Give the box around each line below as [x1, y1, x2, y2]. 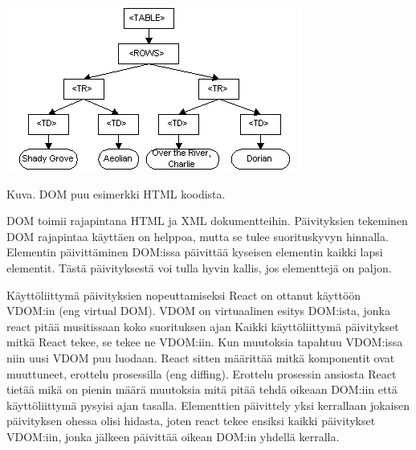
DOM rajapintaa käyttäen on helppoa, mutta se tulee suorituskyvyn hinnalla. [6, 227, 389, 244]
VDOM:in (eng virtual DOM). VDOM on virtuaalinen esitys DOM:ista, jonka [6, 302, 390, 319]
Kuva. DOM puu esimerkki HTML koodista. [6, 185, 226, 202]
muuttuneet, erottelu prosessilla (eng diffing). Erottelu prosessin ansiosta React [6, 365, 397, 382]
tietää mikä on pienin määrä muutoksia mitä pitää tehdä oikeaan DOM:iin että [6, 381, 398, 398]
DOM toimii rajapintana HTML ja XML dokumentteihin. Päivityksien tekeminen [6, 212, 408, 229]
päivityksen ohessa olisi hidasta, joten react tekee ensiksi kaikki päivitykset [6, 412, 376, 429]
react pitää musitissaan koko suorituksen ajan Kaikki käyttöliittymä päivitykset [6, 317, 399, 334]
